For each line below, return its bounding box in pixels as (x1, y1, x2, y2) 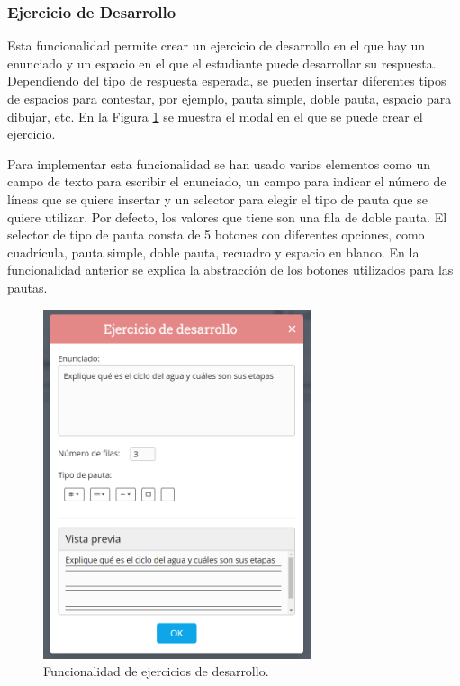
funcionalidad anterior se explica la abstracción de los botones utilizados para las (7, 260, 454, 279)
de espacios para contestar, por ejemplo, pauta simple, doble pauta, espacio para (7, 89, 452, 107)
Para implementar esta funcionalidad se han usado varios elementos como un (7, 154, 431, 173)
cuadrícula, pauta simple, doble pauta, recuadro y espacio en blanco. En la (7, 242, 419, 261)
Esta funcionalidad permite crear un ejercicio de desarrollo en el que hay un (7, 36, 426, 55)
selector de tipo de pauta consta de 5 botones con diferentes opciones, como (7, 225, 425, 244)
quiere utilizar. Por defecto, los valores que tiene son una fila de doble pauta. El (7, 207, 447, 226)
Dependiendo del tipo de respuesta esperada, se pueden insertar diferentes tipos (7, 71, 446, 90)
